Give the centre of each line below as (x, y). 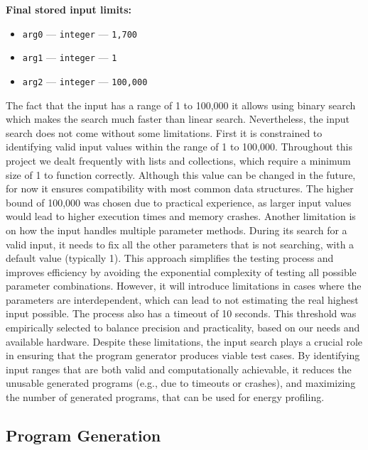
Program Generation (83, 435)
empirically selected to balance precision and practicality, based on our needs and (183, 328)
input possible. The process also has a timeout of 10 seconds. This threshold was (181, 313)
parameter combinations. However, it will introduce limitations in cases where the (184, 286)
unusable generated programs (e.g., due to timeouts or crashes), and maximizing (181, 383)
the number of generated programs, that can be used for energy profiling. (165, 397)
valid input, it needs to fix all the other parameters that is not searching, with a (180, 244)
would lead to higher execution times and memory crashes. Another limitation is (181, 216)
